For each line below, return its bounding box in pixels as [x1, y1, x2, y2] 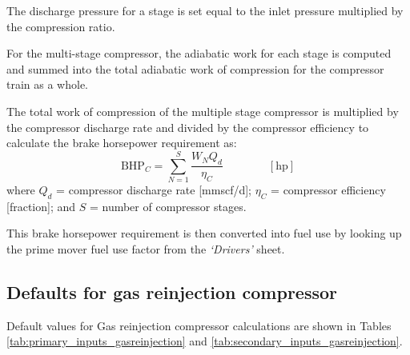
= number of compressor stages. [89, 197, 247, 214]
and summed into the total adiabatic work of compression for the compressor [6, 60, 384, 77]
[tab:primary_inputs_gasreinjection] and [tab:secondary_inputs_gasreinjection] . [6, 333, 403, 349]
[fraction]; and [6, 197, 76, 214]
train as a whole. [6, 76, 89, 93]
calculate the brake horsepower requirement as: [6, 134, 237, 151]
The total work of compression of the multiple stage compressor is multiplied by [6, 102, 399, 119]
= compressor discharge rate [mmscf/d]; [56, 181, 251, 197]
